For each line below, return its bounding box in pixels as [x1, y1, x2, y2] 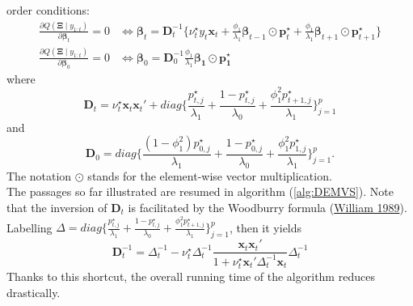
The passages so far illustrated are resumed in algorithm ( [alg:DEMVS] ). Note [6, 183, 394, 200]
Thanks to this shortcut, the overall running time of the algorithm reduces [6, 268, 375, 285]
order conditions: [6, 2, 90, 18]
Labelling [6, 219, 53, 236]
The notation [6, 167, 72, 184]
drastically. [6, 283, 61, 300]
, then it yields [229, 219, 302, 236]
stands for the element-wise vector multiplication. [87, 167, 332, 184]
